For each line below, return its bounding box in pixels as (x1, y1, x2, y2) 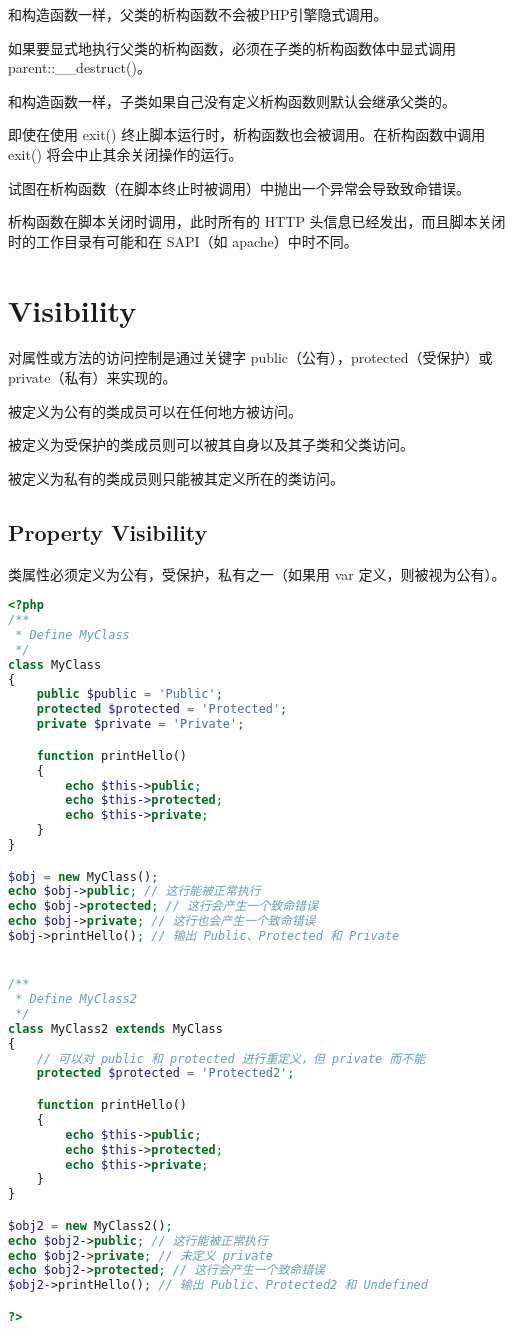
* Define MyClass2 (15, 992, 137, 1007)
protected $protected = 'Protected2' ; (36, 1066, 295, 1081)
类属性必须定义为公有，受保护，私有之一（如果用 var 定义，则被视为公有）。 (8, 563, 506, 584)
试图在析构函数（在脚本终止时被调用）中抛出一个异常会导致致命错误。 (8, 177, 470, 198)
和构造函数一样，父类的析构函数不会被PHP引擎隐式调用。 (8, 4, 388, 24)
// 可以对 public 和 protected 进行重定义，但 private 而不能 (36, 1051, 426, 1066)
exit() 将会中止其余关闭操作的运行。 (8, 143, 243, 164)
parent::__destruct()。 (8, 57, 151, 78)
